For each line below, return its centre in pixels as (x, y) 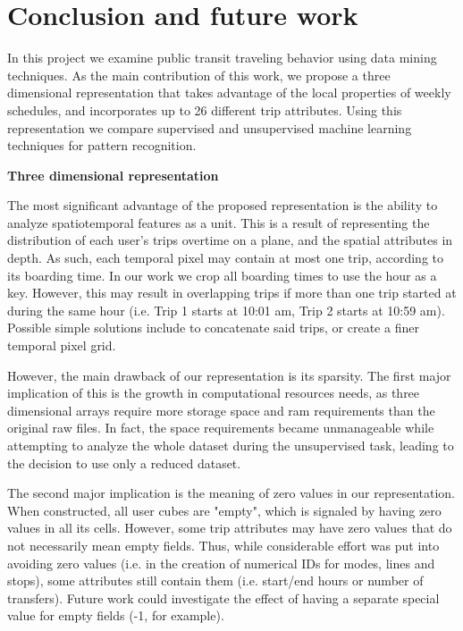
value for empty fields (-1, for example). (116, 615)
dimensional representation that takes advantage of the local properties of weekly (229, 93)
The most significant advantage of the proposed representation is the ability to (223, 205)
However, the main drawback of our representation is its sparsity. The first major (229, 375)
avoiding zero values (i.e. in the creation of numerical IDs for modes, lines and (221, 563)
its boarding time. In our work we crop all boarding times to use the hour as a (222, 275)
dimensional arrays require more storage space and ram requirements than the (221, 410)
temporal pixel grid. (62, 345)
